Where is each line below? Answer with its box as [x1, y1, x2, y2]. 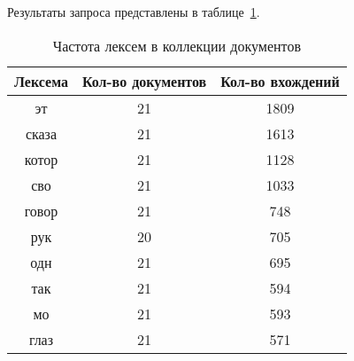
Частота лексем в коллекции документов [52, 35, 301, 56]
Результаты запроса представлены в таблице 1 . [7, 3, 260, 20]
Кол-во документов [81, 70, 207, 91]
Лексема [14, 70, 68, 91]
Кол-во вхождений [220, 70, 340, 91]
